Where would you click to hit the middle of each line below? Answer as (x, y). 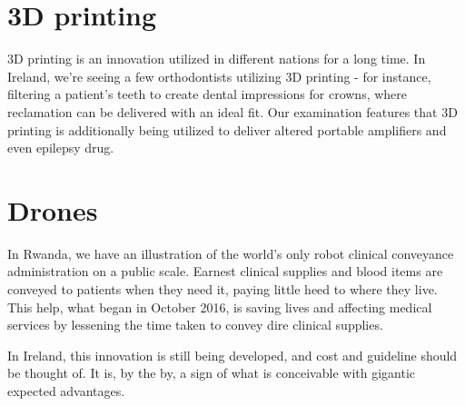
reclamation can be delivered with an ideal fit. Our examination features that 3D (232, 111)
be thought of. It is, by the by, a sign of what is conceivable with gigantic (212, 373)
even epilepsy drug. (61, 148)
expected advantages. (66, 390)
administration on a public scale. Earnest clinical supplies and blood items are (225, 271)
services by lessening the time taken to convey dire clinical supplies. (195, 325)
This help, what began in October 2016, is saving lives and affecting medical (220, 307)
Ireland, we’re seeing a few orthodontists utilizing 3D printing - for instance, (219, 76)
